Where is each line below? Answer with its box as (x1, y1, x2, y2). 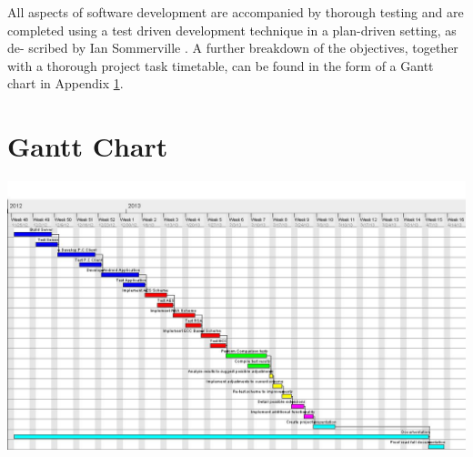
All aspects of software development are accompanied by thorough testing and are (7, 3, 464, 21)
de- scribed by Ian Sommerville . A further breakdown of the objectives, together (7, 38, 458, 57)
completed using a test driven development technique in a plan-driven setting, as (7, 20, 457, 39)
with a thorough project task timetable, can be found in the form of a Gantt (7, 56, 434, 75)
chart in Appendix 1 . (7, 74, 124, 93)
